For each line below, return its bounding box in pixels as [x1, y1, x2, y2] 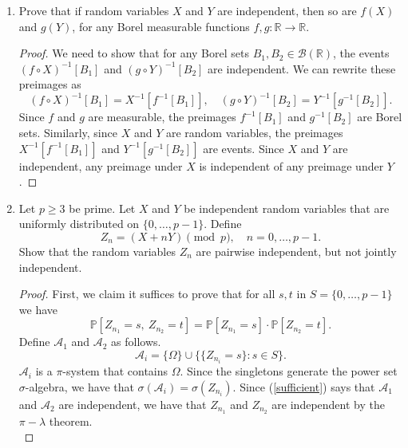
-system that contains [62, 363, 168, 379]
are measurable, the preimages [88, 108, 236, 125]
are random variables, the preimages [165, 124, 343, 141]
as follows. [111, 333, 161, 350]
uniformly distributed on [18, 215, 140, 232]
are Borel [357, 108, 402, 125]
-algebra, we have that [25, 378, 134, 395]
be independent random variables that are [184, 199, 390, 216]
